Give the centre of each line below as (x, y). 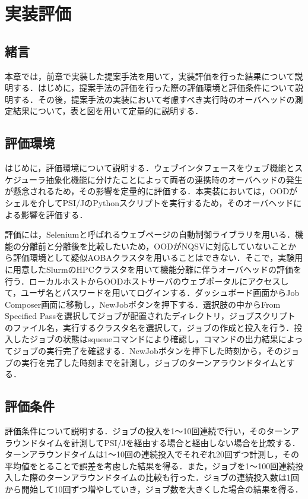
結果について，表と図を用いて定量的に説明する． (108, 111)
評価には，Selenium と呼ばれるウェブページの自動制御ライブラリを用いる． (150, 234)
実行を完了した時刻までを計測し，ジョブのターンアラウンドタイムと (154, 362)
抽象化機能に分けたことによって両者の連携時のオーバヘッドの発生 (174, 179)
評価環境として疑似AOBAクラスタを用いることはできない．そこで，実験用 (158, 258)
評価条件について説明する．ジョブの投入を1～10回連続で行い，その (136, 431)
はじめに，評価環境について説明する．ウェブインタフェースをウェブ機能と (150, 168)
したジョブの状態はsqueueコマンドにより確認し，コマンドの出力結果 (145, 339)
